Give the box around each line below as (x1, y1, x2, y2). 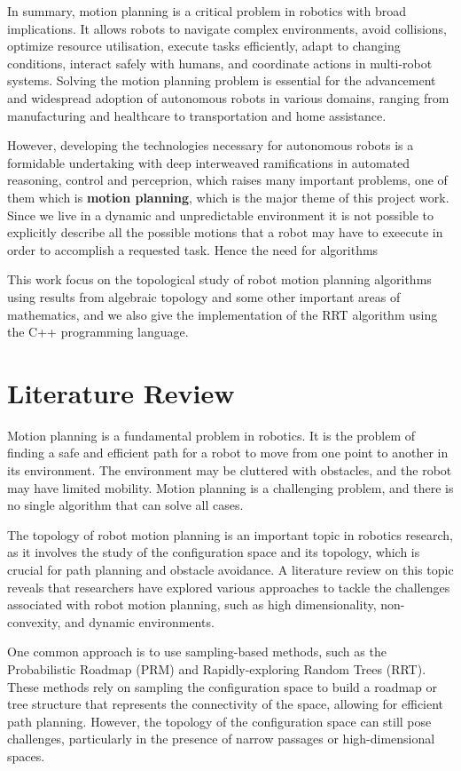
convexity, (7, 612, 61, 631)
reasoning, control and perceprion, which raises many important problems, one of (7, 171, 448, 189)
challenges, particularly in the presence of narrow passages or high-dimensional (7, 729, 435, 748)
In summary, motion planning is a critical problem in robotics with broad (7, 2, 407, 20)
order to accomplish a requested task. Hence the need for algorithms (7, 240, 379, 258)
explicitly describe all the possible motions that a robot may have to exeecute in (7, 223, 443, 242)
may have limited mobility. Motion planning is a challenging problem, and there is (7, 478, 454, 497)
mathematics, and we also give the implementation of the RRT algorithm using (7, 305, 438, 323)
